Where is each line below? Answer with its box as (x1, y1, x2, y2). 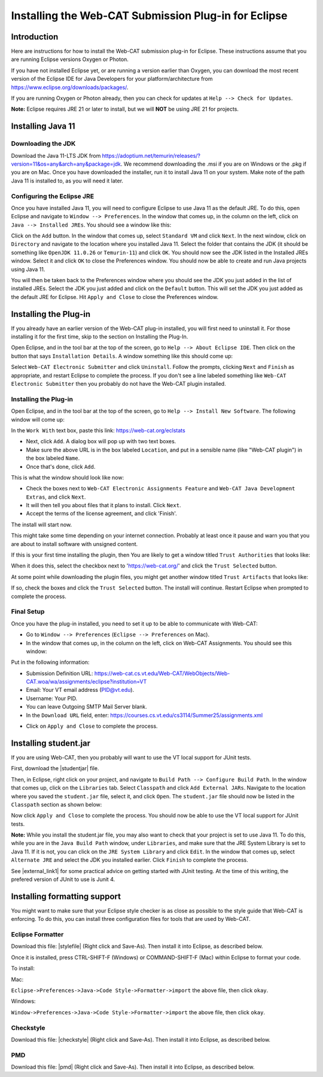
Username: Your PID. (26, 694, 78, 702)
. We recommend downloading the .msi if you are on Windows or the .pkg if (120, 160, 307, 167)
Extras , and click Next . (26, 493, 86, 501)
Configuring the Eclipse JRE (11, 192, 95, 200)
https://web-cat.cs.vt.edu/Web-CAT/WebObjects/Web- (94, 670, 230, 677)
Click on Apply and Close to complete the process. (26, 722, 158, 730)
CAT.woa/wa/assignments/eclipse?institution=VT (26, 678, 147, 685)
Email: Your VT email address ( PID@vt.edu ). (26, 687, 135, 694)
